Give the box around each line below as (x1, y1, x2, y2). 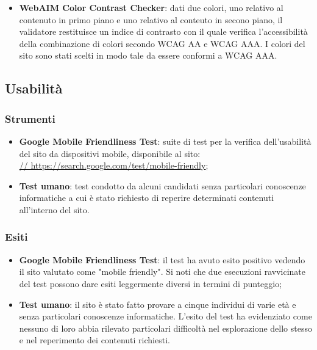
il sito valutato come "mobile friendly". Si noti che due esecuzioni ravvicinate (19, 265, 305, 278)
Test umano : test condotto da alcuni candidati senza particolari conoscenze (19, 179, 306, 192)
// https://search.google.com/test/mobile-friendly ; (19, 159, 208, 172)
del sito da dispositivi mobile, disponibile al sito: (19, 147, 201, 159)
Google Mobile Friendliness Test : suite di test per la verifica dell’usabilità (19, 134, 312, 147)
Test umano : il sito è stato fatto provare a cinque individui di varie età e (19, 297, 296, 310)
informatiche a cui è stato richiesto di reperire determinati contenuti (19, 191, 274, 204)
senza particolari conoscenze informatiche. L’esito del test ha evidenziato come (19, 310, 312, 323)
